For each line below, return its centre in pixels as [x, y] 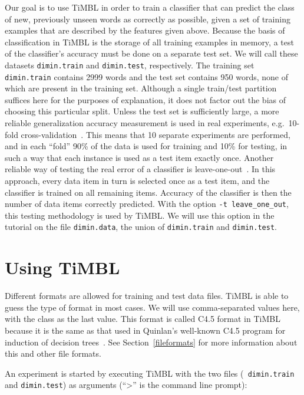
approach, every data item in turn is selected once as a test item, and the [137, 181]
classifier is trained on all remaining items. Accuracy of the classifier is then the [148, 192]
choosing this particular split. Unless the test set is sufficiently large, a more [142, 111]
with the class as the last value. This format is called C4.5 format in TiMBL [143, 319]
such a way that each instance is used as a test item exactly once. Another [139, 157]
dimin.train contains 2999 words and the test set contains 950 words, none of [146, 76]
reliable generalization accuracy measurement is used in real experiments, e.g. [145, 123]
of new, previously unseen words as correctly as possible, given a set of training [148, 19]
